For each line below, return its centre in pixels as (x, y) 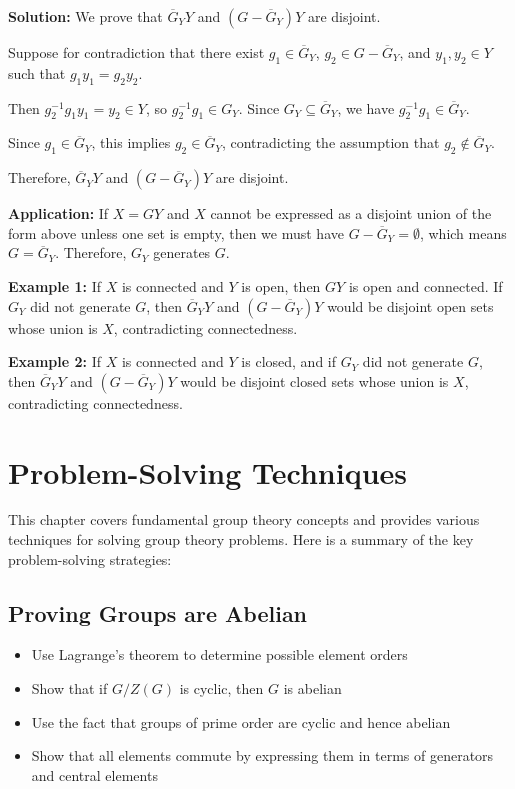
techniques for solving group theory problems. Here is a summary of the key (241, 539)
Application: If (58, 213)
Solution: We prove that (85, 16)
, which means (463, 232)
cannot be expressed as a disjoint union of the (351, 213)
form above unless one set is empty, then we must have (176, 232)
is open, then (281, 285)
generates (182, 252)
